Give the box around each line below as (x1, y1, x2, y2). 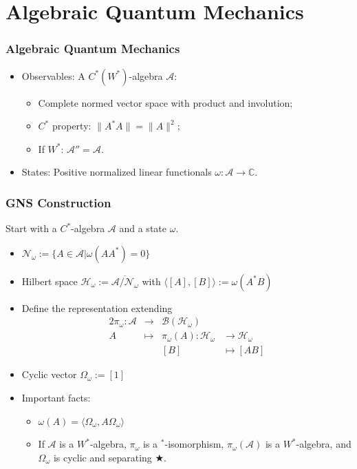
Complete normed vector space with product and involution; (38, 95, 293, 110)
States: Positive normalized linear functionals (21, 165, 212, 179)
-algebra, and (296, 437, 351, 451)
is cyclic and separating (53, 450, 152, 464)
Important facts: (21, 390, 91, 405)
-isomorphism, (164, 437, 224, 451)
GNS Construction (6, 194, 111, 211)
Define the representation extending (21, 300, 173, 315)
